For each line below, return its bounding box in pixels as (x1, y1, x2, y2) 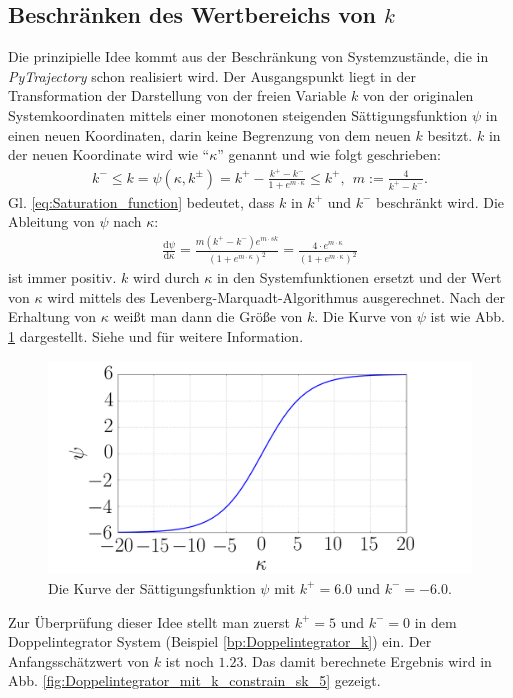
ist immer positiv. (8, 267, 117, 288)
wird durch (132, 267, 200, 288)
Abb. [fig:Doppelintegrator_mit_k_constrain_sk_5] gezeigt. (8, 670, 381, 691)
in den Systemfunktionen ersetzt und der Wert (216, 267, 502, 288)
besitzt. (427, 124, 473, 145)
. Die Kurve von (314, 306, 413, 327)
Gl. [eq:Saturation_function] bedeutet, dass (8, 191, 275, 212)
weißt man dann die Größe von (113, 306, 303, 327)
